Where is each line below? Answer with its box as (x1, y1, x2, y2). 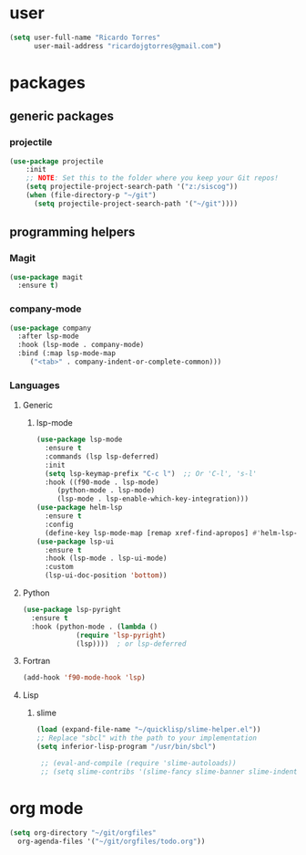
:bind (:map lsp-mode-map (17, 349, 117, 358)
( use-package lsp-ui (36, 537, 115, 546)
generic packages (9, 109, 114, 124)
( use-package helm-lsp (36, 503, 123, 512)
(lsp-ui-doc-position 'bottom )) (44, 571, 168, 580)
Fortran (22, 656, 51, 667)
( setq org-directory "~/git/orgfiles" (9, 828, 157, 838)
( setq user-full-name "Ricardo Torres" (9, 33, 161, 42)
